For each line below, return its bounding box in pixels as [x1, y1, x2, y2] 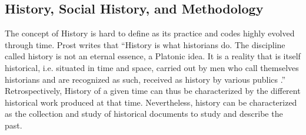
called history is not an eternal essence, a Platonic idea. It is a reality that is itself [5, 50, 301, 62]
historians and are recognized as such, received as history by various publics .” [5, 73, 286, 85]
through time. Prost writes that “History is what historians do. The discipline [5, 38, 285, 50]
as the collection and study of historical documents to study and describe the [5, 107, 283, 120]
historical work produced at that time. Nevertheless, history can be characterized [5, 96, 297, 108]
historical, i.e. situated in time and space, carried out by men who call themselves [5, 61, 299, 73]
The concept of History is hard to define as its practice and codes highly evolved [5, 27, 295, 39]
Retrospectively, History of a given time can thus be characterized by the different [5, 85, 301, 97]
